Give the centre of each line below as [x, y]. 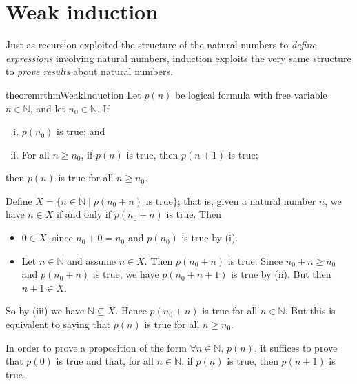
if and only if [84, 214]
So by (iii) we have [45, 311]
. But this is [310, 311]
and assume [92, 260]
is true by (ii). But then [281, 274]
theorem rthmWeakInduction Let [73, 94]
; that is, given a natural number [247, 200]
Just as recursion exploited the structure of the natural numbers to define [161, 44]
